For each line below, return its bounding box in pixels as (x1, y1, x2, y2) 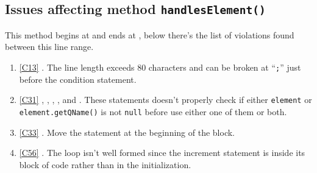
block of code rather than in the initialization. (19, 158, 191, 171)
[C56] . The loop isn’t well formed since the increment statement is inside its (19, 146, 305, 159)
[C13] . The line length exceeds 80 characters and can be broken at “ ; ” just (19, 60, 301, 73)
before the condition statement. (19, 72, 137, 85)
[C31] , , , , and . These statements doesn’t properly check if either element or (19, 93, 312, 106)
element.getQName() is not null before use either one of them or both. (19, 105, 287, 118)
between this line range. (5, 40, 94, 53)
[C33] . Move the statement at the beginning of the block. (19, 125, 235, 138)
